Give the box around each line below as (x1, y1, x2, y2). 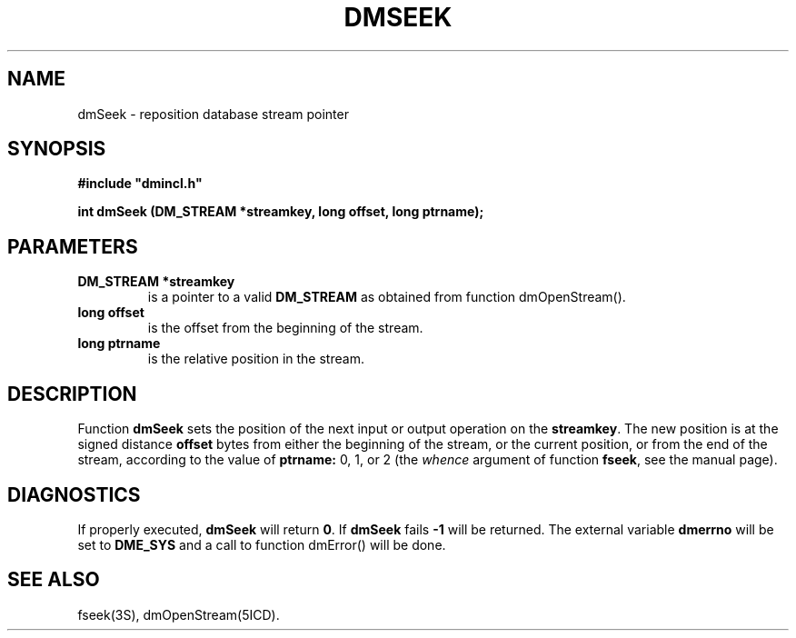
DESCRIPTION (7, 382, 137, 405)
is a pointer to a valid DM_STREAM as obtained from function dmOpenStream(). (147, 289, 626, 305)
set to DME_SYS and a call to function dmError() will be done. (77, 536, 446, 553)
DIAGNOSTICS (7, 483, 141, 506)
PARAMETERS (7, 234, 138, 258)
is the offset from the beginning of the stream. (147, 320, 423, 336)
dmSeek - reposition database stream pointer (77, 105, 349, 122)
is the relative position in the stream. (147, 351, 364, 367)
